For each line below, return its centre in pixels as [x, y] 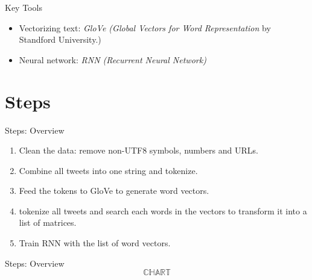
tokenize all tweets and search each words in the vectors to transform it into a [163, 210]
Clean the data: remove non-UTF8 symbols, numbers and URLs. [138, 150]
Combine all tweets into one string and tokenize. [108, 170]
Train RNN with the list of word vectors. [95, 243]
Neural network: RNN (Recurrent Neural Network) [113, 59]
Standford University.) [60, 39]
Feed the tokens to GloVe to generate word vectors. [114, 191]
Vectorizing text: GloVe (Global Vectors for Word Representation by [145, 27]
